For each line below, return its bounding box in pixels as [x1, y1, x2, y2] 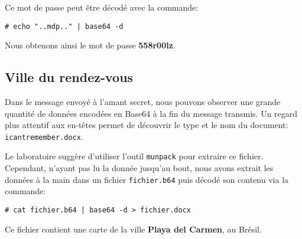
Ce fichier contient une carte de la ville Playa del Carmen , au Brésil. [5, 222, 262, 235]
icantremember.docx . [5, 130, 83, 142]
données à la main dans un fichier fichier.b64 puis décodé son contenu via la [5, 173, 289, 185]
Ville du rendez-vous [5, 68, 134, 86]
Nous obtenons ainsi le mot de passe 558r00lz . [5, 39, 176, 51]
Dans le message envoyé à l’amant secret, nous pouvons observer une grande [5, 96, 281, 108]
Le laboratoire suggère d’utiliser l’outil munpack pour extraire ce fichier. [5, 150, 264, 162]
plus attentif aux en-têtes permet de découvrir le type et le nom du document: [5, 119, 288, 131]
